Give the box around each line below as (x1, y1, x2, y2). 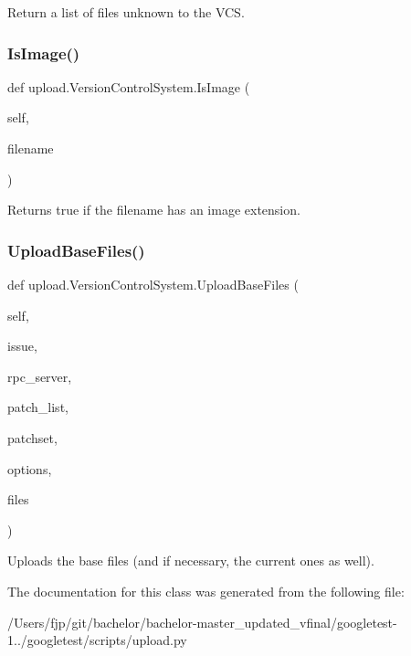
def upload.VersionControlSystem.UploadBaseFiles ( (7, 275, 299, 293)
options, (7, 459, 52, 478)
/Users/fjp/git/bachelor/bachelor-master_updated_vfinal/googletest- (7, 612, 397, 631)
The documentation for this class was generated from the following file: (7, 581, 405, 600)
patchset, (7, 428, 58, 447)
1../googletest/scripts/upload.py (7, 630, 187, 650)
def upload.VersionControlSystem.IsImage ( (7, 77, 250, 96)
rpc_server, (7, 366, 72, 386)
